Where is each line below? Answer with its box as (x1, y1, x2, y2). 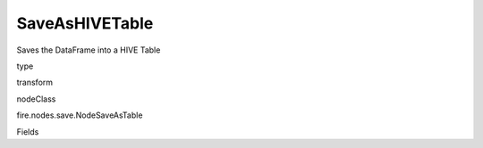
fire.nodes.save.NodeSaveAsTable (16, 110, 143, 120)
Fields (16, 126, 39, 137)
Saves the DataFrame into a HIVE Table (16, 45, 161, 55)
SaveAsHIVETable (16, 13, 154, 33)
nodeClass (16, 94, 56, 104)
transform (16, 77, 54, 88)
